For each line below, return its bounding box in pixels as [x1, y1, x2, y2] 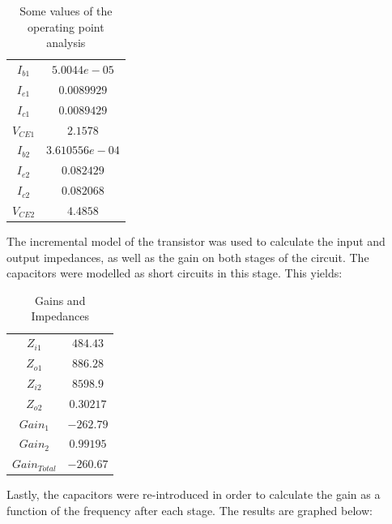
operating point [28, 18, 104, 35]
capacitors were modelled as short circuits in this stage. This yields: [6, 264, 343, 281]
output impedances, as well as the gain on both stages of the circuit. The [6, 248, 369, 265]
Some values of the [19, 2, 113, 19]
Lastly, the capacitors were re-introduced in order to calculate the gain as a [6, 486, 381, 503]
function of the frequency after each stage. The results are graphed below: [6, 502, 373, 518]
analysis [46, 34, 86, 51]
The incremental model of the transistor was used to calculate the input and [6, 233, 386, 250]
